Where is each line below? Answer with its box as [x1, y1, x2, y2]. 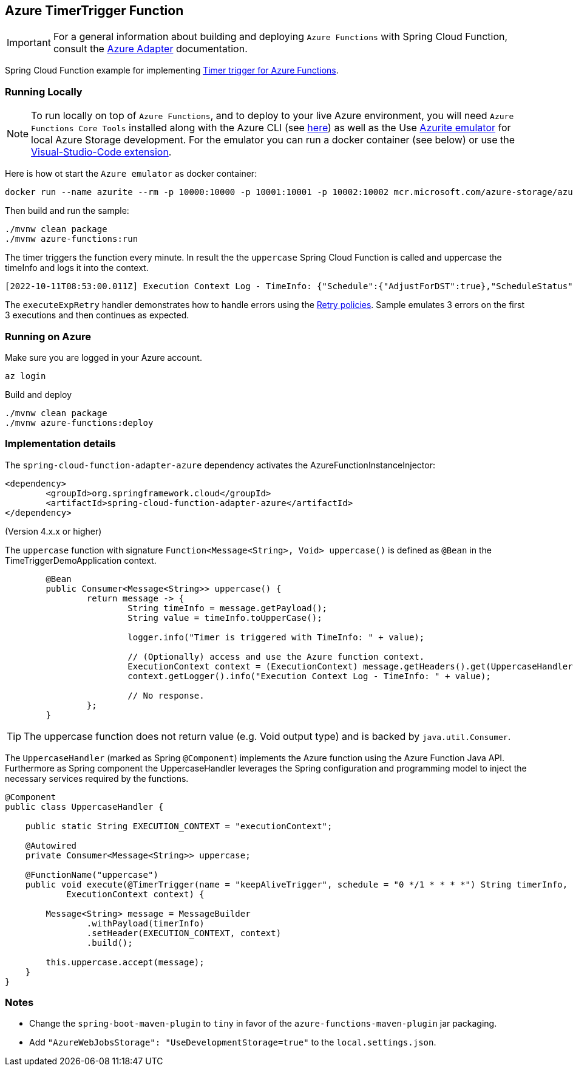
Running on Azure [5, 330, 91, 343]
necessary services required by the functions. [5, 773, 189, 784]
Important [7, 36, 51, 49]
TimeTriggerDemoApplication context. [5, 555, 157, 566]
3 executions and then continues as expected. [5, 310, 189, 321]
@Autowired [25, 840, 77, 850]
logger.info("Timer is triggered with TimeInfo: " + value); [127, 632, 425, 642]
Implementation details [5, 437, 116, 450]
